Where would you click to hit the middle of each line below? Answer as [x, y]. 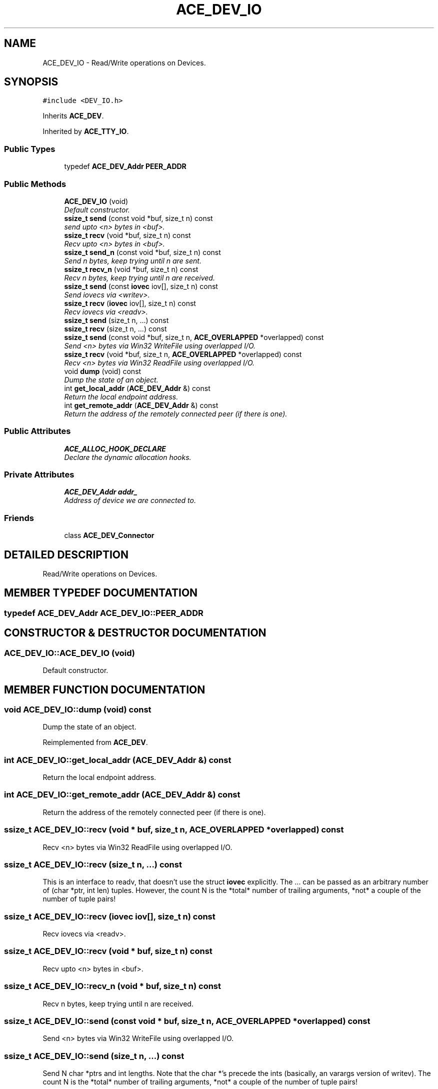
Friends [19, 518]
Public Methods [35, 184]
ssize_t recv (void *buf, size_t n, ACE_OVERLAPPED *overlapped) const [183, 354]
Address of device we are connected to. [130, 500]
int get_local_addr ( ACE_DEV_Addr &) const [137, 388]
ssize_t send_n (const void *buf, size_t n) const [142, 252]
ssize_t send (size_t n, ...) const [116, 320]
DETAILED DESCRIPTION [66, 554]
